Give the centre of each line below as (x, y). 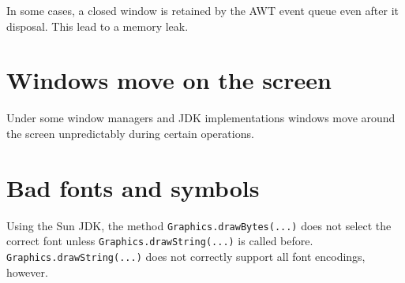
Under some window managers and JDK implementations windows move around (201, 118)
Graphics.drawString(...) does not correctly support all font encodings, (186, 256)
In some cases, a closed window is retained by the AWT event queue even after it (202, 10)
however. (27, 272)
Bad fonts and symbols (133, 187)
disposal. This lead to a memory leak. (97, 26)
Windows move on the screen (169, 80)
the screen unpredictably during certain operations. (130, 133)
